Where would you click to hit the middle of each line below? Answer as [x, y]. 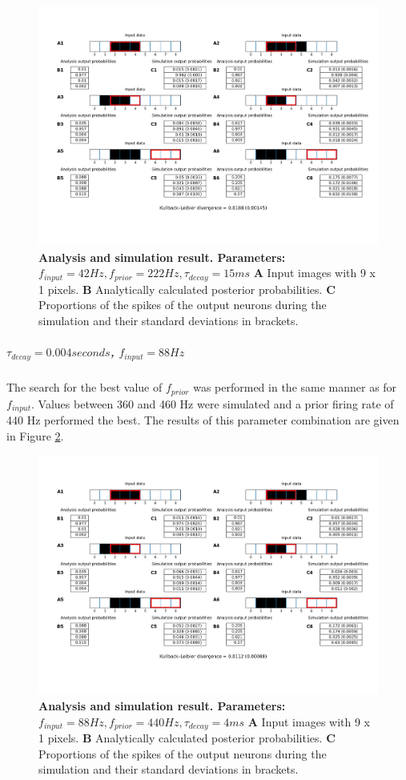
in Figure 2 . [35, 435]
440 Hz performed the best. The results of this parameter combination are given [203, 419]
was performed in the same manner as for [295, 387]
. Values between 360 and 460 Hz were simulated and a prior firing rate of [213, 403]
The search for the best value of [84, 387]
